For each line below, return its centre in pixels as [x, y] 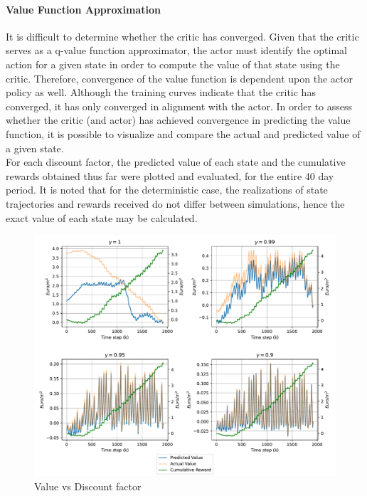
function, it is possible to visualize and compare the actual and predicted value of [183, 133]
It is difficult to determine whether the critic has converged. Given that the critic [182, 36]
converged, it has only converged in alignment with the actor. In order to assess [179, 106]
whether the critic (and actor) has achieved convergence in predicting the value [178, 120]
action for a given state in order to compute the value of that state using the [173, 64]
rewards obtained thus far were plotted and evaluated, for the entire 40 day [170, 175]
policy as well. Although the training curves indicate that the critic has [161, 92]
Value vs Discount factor [88, 486]
